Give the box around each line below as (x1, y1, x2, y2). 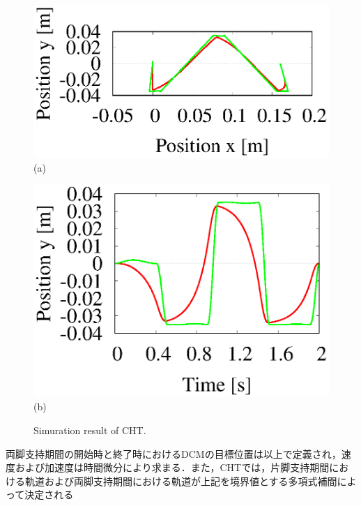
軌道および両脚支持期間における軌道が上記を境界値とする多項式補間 (24, 473, 337, 488)
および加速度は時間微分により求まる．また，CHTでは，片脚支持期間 (15, 460, 330, 475)
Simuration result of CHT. (33, 422, 146, 437)
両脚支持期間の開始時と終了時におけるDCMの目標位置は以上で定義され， (6, 446, 341, 461)
